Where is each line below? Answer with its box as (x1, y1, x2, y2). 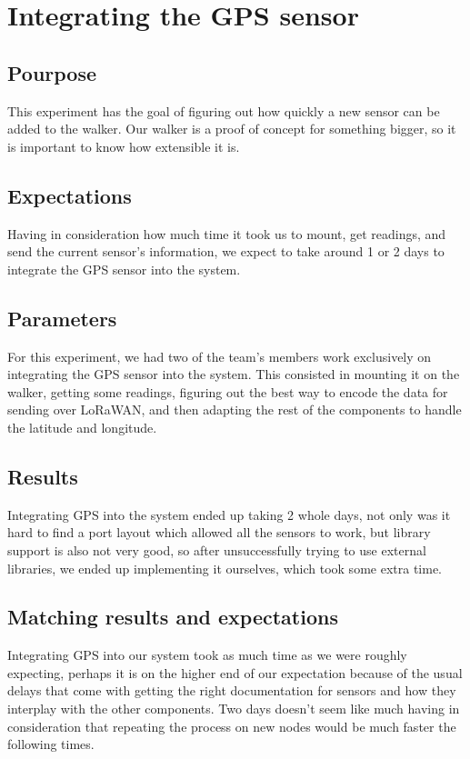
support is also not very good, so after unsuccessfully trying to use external (7, 540, 426, 559)
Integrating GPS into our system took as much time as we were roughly (7, 645, 407, 664)
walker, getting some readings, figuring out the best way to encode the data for (7, 382, 448, 401)
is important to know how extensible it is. (7, 136, 240, 155)
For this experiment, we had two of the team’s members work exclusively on (7, 346, 432, 365)
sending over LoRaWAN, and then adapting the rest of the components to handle (7, 400, 462, 419)
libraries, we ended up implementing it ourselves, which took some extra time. (7, 558, 442, 577)
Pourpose (7, 58, 97, 86)
